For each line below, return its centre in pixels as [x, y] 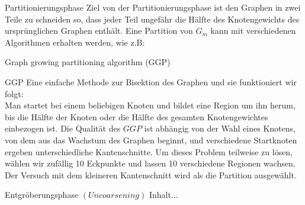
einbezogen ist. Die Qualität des [63, 128]
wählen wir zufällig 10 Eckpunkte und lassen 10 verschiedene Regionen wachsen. [150, 163]
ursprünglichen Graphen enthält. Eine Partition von [99, 31]
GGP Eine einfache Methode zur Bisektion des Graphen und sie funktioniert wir [151, 81]
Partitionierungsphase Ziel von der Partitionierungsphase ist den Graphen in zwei [153, 7]
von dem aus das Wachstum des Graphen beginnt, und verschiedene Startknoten [151, 140]
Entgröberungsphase [42, 195]
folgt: [14, 93]
